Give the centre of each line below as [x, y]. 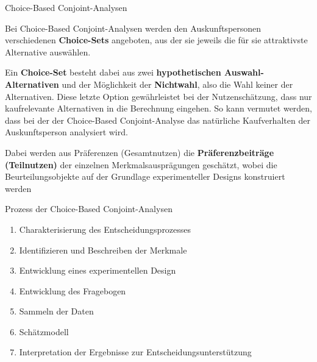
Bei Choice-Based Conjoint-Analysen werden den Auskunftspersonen [133, 28]
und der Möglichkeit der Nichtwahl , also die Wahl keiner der [177, 84]
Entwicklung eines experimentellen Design [98, 270]
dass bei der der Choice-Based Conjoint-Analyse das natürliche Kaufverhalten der [158, 120]
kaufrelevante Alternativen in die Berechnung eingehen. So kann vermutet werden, [159, 108]
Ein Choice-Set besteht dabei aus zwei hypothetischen [113, 72]
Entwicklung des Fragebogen [73, 290]
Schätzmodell [44, 331]
